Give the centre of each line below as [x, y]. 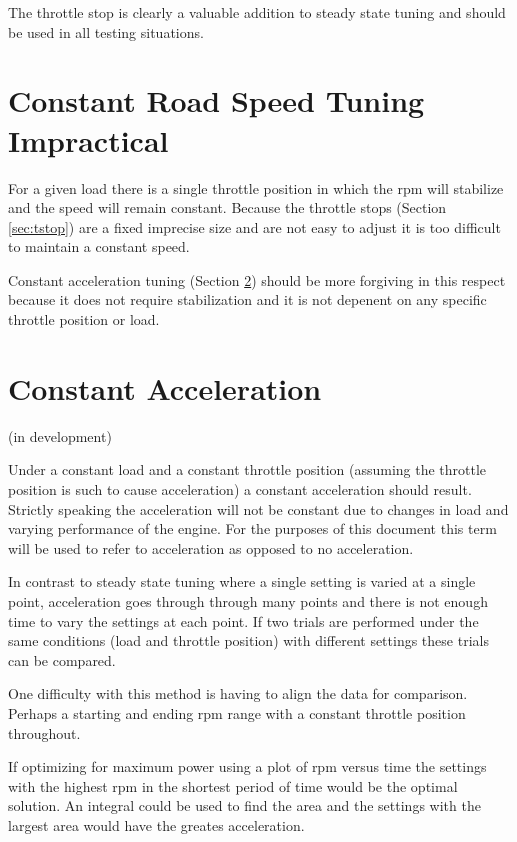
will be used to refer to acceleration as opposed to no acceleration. [211, 547]
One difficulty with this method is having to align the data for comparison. [238, 693]
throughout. [44, 732]
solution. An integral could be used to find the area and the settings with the [244, 805]
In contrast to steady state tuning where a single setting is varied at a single [242, 581]
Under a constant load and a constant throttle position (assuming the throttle [247, 469]
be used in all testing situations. [106, 31]
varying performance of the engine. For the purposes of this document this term [252, 528]
